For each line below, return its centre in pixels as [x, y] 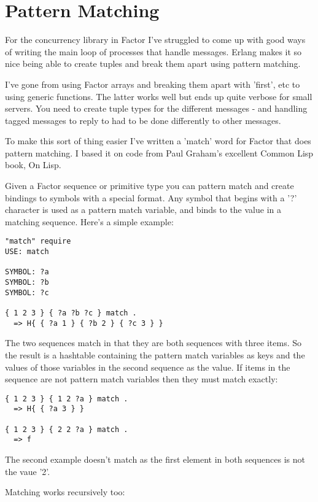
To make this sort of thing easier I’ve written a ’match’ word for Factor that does [158, 141]
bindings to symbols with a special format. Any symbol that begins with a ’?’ [151, 197]
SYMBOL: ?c [27, 292]
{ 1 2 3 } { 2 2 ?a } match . [67, 429]
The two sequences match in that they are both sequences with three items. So [153, 343]
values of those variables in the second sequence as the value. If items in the [148, 367]
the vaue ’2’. [28, 471]
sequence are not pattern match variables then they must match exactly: [142, 379]
